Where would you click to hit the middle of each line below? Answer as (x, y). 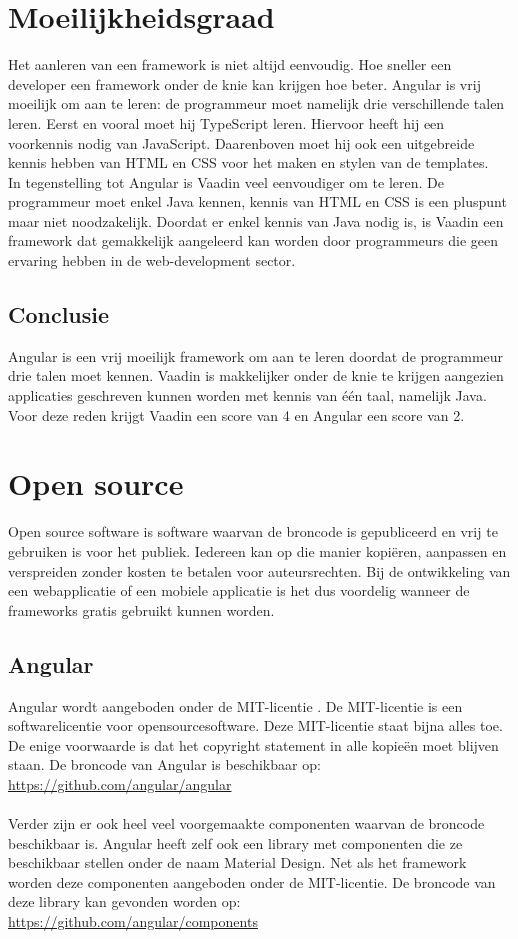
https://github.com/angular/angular (120, 783)
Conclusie (59, 314)
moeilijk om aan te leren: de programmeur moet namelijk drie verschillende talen (256, 103)
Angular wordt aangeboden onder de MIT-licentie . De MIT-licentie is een (235, 705)
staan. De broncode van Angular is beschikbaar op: (164, 764)
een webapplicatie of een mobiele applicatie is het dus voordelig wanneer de (239, 590)
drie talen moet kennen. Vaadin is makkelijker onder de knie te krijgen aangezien (256, 375)
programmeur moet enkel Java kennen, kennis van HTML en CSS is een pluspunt (257, 201)
